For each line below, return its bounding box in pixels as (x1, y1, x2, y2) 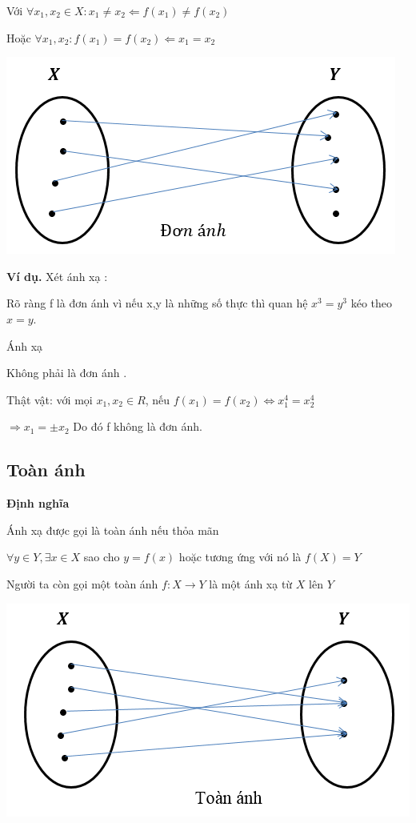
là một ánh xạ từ (209, 575, 293, 592)
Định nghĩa (6, 495, 70, 512)
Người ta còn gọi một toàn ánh (6, 575, 158, 592)
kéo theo (350, 295, 393, 311)
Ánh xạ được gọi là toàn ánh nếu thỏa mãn (6, 521, 219, 538)
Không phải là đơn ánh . (6, 364, 127, 381)
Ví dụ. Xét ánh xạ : (6, 267, 108, 284)
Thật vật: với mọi (6, 391, 93, 407)
